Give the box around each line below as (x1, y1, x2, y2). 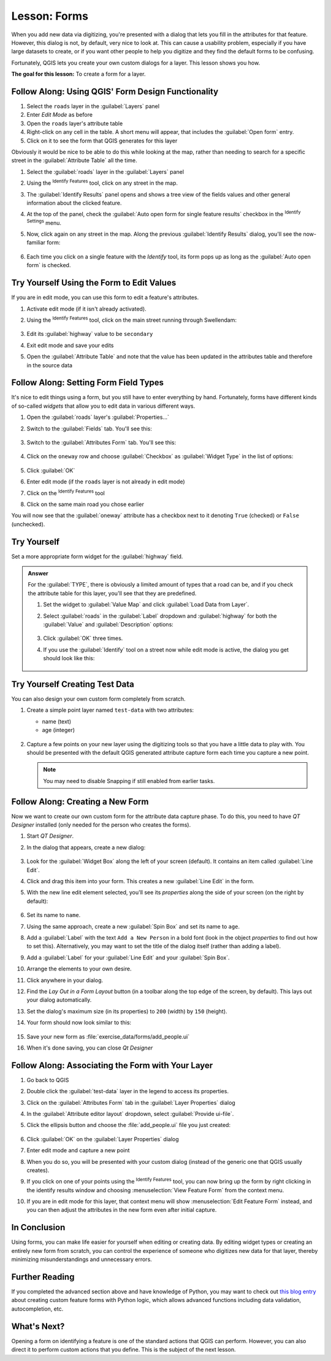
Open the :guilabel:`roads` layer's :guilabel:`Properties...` (26, 413, 170, 421)
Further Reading (11, 1271, 75, 1282)
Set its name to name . (26, 911, 81, 919)
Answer (28, 570, 48, 577)
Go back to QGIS (26, 1076, 69, 1083)
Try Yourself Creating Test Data (11, 679, 135, 689)
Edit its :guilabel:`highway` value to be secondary (26, 330, 153, 338)
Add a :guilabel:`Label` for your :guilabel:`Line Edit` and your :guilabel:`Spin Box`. (26, 954, 230, 961)
